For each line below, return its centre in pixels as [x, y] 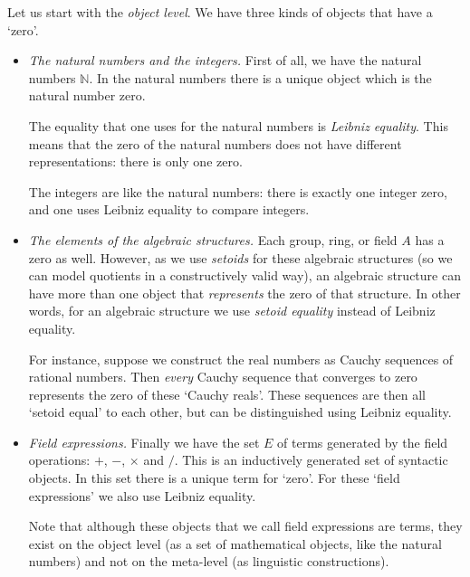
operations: [59, 460]
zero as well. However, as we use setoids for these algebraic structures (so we [240, 257]
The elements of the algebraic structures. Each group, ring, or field [213, 239]
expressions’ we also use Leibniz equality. [142, 495]
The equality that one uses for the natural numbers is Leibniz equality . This [238, 125]
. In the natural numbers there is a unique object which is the [260, 77]
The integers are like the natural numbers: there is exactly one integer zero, [238, 191]
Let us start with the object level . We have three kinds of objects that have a [220, 12]
